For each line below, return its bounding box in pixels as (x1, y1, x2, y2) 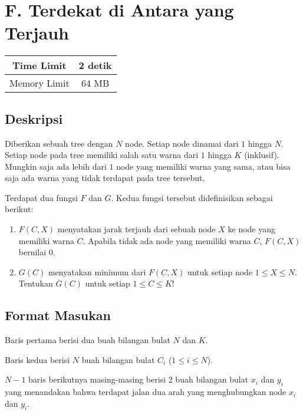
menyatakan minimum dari (48, 265, 146, 278)
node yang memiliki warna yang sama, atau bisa (116, 160, 291, 172)
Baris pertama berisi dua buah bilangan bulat (5, 334, 170, 346)
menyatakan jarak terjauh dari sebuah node (57, 223, 216, 235)
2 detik (78, 58, 112, 73)
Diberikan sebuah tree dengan (5, 137, 113, 149)
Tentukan (18, 277, 53, 289)
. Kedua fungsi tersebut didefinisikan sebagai (111, 191, 273, 203)
